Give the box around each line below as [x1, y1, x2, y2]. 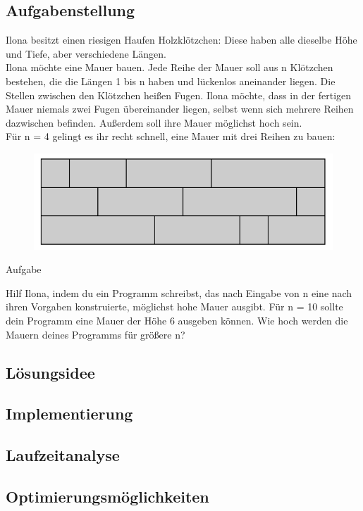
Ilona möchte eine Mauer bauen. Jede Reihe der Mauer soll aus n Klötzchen [6, 60, 333, 75]
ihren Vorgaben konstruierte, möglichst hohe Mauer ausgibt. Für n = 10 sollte [6, 299, 343, 314]
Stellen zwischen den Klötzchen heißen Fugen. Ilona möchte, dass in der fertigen [6, 87, 352, 102]
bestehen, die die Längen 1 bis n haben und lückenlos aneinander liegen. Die [6, 73, 336, 88]
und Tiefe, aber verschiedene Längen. [6, 46, 166, 61]
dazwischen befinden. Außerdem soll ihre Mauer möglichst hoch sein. [6, 115, 302, 130]
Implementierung [6, 403, 133, 424]
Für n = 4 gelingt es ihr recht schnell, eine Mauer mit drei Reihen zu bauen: [6, 129, 336, 144]
